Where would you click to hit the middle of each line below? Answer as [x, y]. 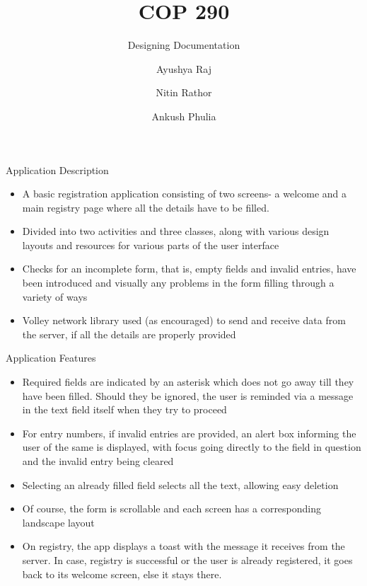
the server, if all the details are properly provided [129, 334]
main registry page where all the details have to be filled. [146, 207]
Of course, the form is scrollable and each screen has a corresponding [172, 509]
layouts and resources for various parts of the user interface [151, 245]
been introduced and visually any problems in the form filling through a [178, 283]
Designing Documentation [184, 45]
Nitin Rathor [184, 92]
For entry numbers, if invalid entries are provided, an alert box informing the [189, 433]
